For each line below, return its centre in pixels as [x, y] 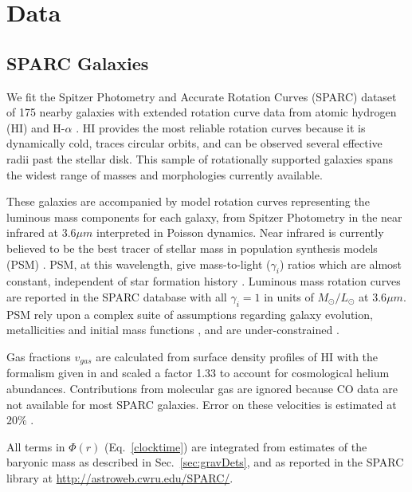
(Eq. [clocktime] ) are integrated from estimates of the [236, 446]
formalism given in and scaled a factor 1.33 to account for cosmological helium [198, 373]
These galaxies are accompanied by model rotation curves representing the [188, 201]
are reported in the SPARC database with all [117, 296]
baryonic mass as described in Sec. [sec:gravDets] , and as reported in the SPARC [205, 462]
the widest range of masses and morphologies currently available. [165, 174]
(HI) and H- [36, 127]
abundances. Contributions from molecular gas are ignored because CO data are [202, 388]
